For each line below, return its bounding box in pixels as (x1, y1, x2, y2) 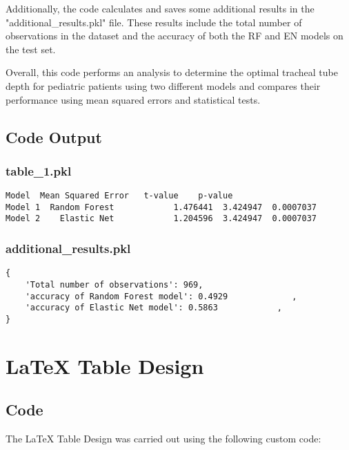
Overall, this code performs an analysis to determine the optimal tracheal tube (6, 65, 338, 79)
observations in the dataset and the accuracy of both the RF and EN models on (6, 28, 343, 43)
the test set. (6, 41, 56, 56)
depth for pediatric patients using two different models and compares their (6, 78, 321, 93)
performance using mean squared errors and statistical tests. (6, 92, 261, 106)
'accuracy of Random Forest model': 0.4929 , (25, 291, 297, 301)
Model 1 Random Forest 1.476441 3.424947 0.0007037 (6, 202, 317, 212)
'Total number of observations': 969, (25, 280, 203, 290)
